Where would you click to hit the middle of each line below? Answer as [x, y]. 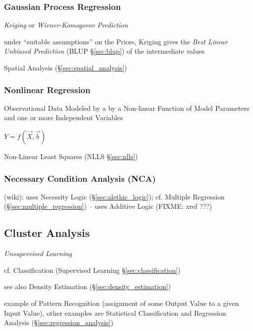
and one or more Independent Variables [63, 117]
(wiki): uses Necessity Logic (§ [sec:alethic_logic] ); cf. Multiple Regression [114, 196]
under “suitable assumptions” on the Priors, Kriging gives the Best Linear [116, 41]
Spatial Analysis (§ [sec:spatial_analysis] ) [65, 67]
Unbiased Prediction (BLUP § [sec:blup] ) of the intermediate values [104, 51]
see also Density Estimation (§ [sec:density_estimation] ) [88, 286]
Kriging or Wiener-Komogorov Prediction [66, 25]
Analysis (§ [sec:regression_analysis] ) [59, 322]
